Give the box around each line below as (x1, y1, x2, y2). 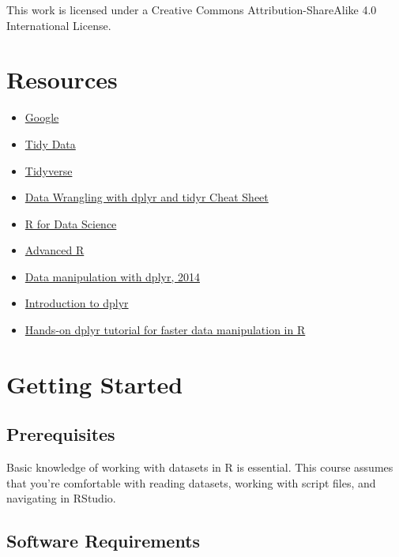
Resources (6, 63, 118, 96)
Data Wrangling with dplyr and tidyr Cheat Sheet (24, 189, 269, 205)
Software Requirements (6, 529, 201, 553)
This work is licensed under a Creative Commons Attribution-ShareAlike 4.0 (6, 2, 377, 17)
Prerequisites (6, 422, 115, 446)
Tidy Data (24, 135, 76, 152)
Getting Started (6, 367, 183, 400)
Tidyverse (24, 162, 73, 179)
